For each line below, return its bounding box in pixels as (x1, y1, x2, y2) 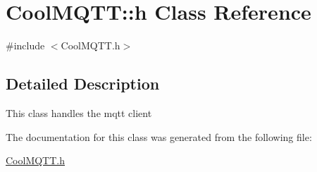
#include (6, 38, 45, 53)
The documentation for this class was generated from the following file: (6, 129, 312, 144)
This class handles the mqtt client (6, 105, 152, 120)
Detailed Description (6, 73, 160, 94)
